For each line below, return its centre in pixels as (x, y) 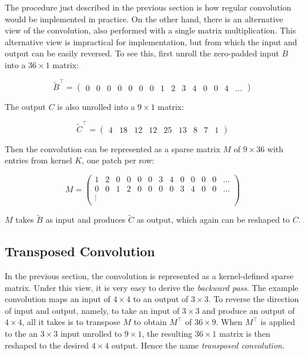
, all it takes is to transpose (71, 322)
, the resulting (167, 333)
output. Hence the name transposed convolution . (198, 345)
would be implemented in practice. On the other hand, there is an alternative (144, 19)
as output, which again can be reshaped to (213, 220)
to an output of (161, 299)
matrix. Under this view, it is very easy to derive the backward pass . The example (152, 287)
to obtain (150, 322)
